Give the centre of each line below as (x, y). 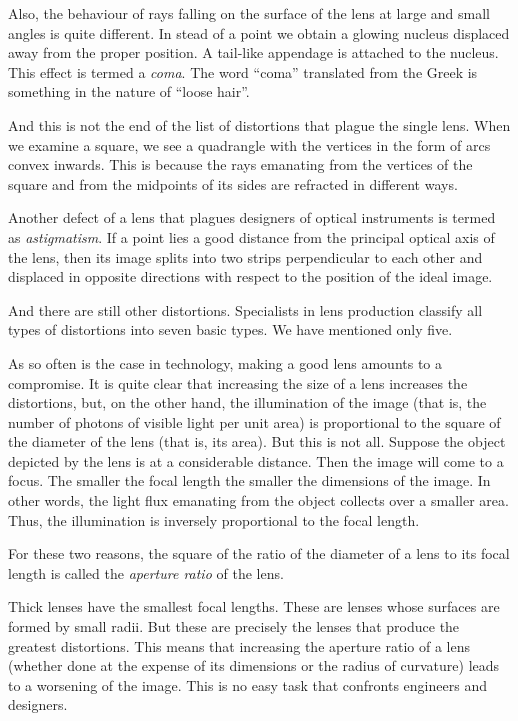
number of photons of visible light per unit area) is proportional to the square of (254, 421)
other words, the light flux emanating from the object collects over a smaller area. (258, 500)
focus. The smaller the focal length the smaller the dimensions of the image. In (249, 480)
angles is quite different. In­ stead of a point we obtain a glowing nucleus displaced (259, 32)
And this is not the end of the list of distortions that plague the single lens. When (259, 124)
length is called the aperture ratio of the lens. (146, 572)
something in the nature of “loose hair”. (129, 91)
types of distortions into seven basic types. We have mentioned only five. (230, 329)
